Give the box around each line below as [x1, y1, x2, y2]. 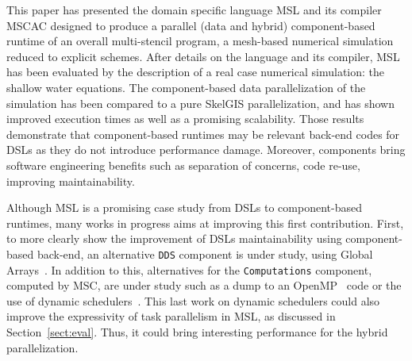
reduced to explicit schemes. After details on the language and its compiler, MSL [6, 48, 400, 64]
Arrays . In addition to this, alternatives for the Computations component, [6, 261, 372, 278]
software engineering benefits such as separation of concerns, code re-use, [6, 156, 360, 173]
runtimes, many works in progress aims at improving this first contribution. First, [6, 214, 404, 231]
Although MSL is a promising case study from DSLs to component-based [6, 199, 362, 216]
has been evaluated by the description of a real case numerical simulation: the [6, 63, 385, 80]
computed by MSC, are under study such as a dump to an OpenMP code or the [6, 277, 402, 294]
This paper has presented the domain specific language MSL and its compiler [6, 2, 382, 17]
